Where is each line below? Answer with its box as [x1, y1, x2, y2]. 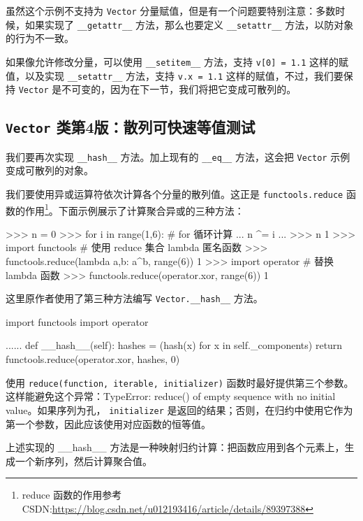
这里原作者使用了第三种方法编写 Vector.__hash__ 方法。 [6, 291, 263, 306]
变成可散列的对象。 [6, 163, 94, 178]
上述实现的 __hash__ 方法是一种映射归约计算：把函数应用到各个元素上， [6, 440, 345, 455]
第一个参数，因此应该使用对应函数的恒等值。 [6, 416, 211, 431]
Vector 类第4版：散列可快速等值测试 [6, 116, 255, 138]
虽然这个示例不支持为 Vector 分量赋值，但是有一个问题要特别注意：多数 [6, 3, 336, 17]
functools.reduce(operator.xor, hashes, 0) [6, 352, 180, 366]
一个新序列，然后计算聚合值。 [15, 453, 152, 468]
